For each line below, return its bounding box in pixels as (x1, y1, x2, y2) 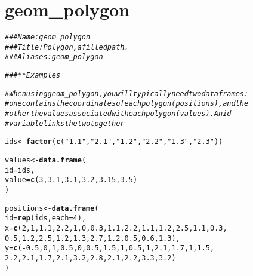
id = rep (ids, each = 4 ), (5, 214, 87, 223)
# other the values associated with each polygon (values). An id (5, 109, 232, 118)
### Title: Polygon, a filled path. (5, 42, 129, 51)
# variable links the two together (5, 119, 125, 128)
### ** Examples (5, 71, 61, 80)
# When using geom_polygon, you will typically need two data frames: (5, 89, 249, 98)
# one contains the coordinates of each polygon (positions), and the (5, 99, 249, 108)
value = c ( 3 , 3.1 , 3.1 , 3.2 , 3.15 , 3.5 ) (5, 176, 138, 185)
